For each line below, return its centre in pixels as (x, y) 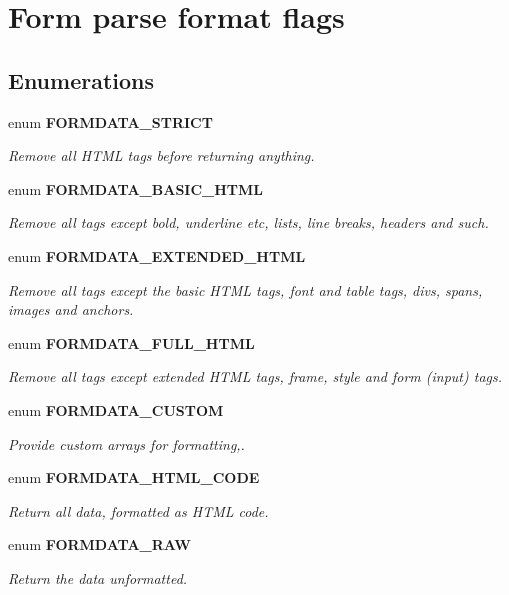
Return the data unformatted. (98, 577)
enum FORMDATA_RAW (99, 544)
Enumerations (81, 79)
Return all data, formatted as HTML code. (138, 510)
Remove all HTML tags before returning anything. (161, 155)
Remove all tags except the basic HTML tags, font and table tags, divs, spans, (245, 289)
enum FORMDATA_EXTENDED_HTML (157, 255)
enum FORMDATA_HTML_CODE (134, 477)
